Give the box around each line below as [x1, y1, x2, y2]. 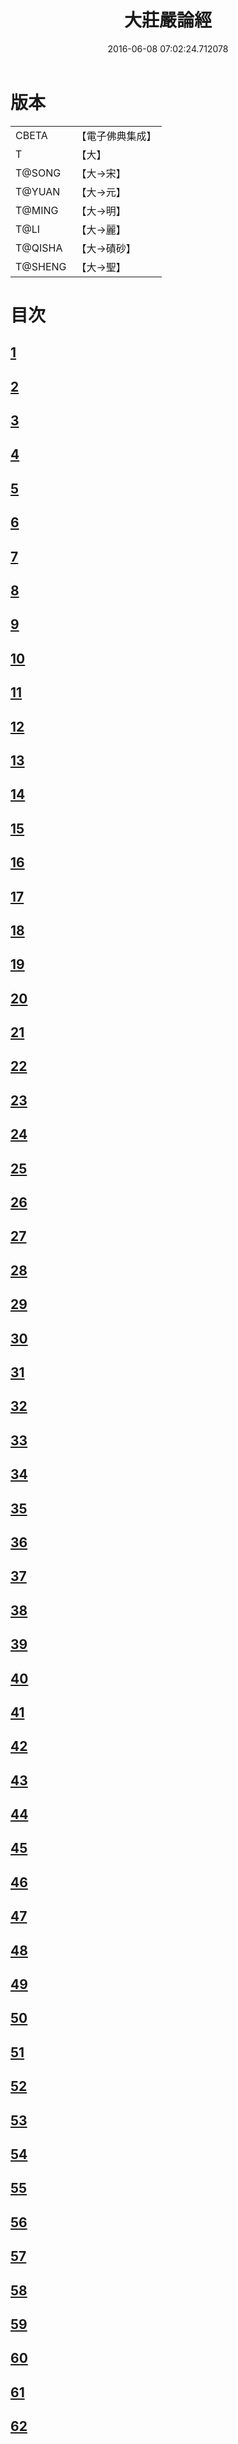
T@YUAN [15, 184, 61, 198]
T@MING [15, 203, 59, 217]
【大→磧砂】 [76, 241, 137, 255]
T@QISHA [15, 241, 63, 255]
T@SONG [15, 166, 62, 180]
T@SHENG [15, 259, 67, 273]
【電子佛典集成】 [76, 129, 157, 143]
